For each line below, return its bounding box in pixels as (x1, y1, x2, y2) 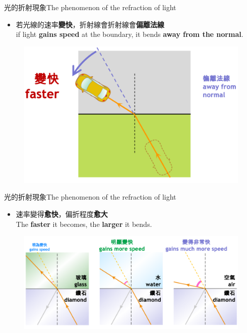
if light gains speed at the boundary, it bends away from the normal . (16, 29, 243, 39)
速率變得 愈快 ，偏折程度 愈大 (16, 208, 108, 219)
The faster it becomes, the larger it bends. (16, 218, 152, 229)
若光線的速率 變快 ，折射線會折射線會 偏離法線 (16, 19, 164, 29)
